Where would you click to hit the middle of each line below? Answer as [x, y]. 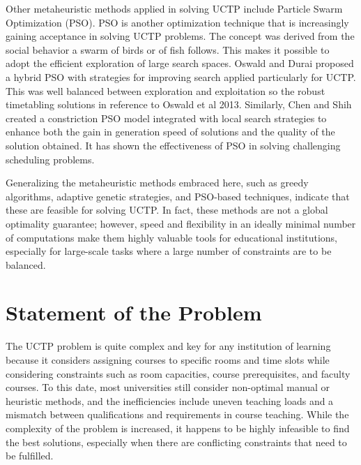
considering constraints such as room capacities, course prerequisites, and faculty [178, 373]
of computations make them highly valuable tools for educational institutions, [171, 237]
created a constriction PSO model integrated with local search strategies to [166, 118]
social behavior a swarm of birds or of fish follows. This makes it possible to [168, 49]
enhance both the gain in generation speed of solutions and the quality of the [170, 132]
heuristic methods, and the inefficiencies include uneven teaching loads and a [170, 400]
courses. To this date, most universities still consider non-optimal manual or [168, 387]
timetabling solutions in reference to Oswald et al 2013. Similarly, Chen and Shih [179, 104]
